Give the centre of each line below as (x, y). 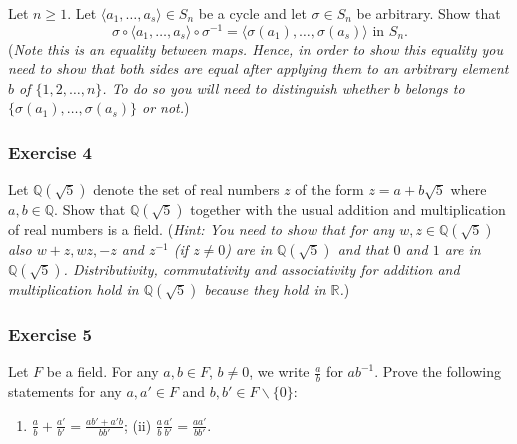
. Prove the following (437, 371)
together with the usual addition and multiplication (348, 209)
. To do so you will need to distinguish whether (245, 87)
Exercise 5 (50, 334)
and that (363, 249)
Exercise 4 (50, 151)
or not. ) (166, 107)
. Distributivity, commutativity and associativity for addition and (261, 269)
